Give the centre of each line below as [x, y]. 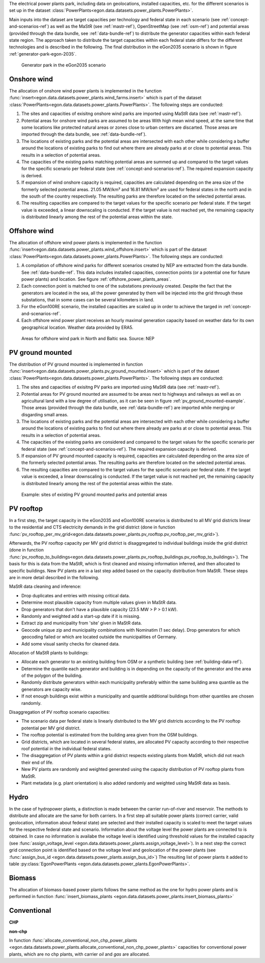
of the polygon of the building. [52, 675]
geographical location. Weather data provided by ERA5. [77, 327]
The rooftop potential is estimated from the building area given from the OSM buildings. [110, 735]
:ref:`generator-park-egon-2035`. [43, 54]
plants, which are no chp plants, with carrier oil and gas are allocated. [79, 954]
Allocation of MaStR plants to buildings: [49, 653]
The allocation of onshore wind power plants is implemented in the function [85, 91]
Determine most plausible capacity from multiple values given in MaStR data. [99, 603]
